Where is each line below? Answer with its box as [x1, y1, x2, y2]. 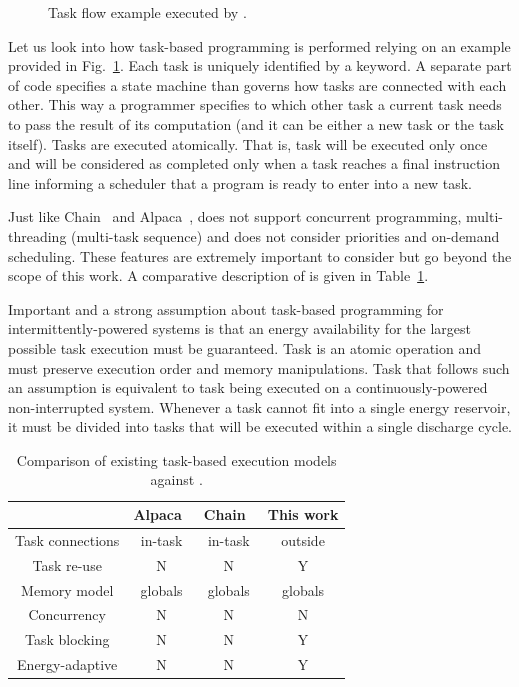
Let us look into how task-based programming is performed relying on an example [8, 35, 511, 56]
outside [281, 529, 325, 550]
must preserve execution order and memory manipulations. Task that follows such [8, 357, 510, 378]
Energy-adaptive [17, 654, 118, 675]
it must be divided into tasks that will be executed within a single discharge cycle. [8, 416, 513, 437]
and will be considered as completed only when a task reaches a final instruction [8, 153, 501, 174]
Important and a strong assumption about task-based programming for [8, 298, 444, 319]
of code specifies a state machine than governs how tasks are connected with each [8, 74, 507, 95]
